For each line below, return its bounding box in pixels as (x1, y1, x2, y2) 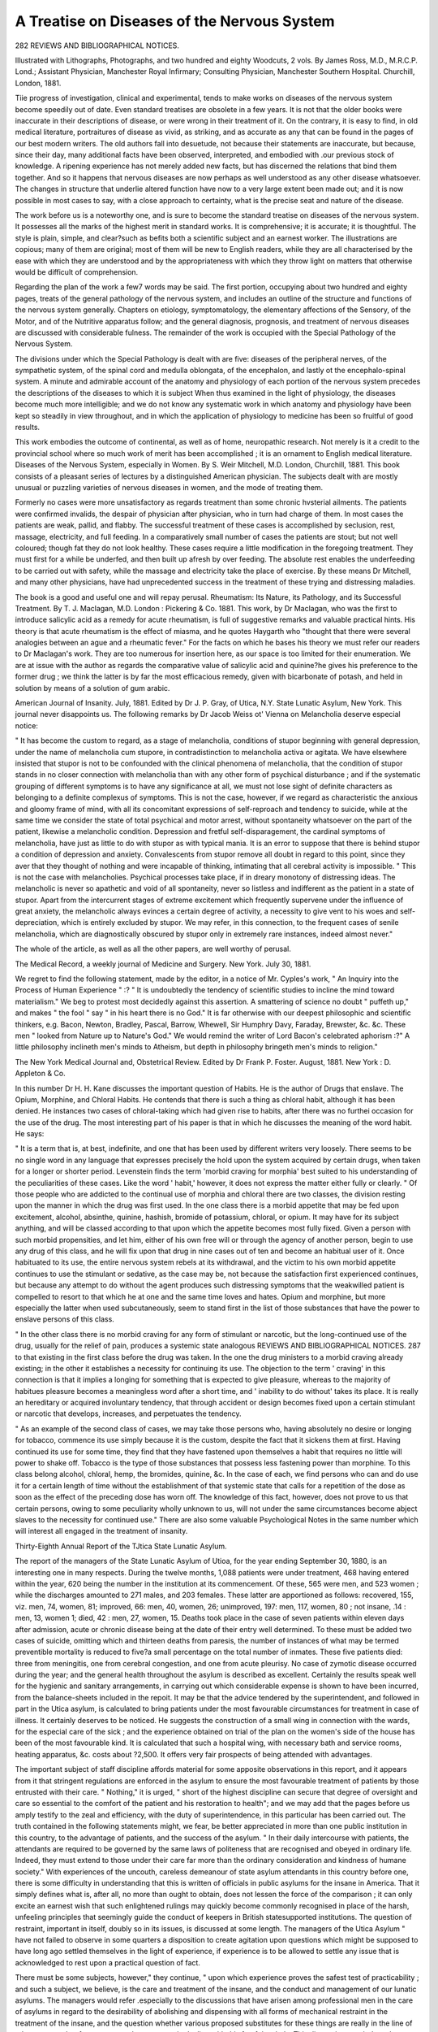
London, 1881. (15, 78, 62, 88)
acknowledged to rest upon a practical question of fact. (15, 1957, 200, 1967)
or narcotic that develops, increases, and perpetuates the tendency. (15, 1409, 243, 1418)
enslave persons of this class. (15, 1314, 115, 1324)
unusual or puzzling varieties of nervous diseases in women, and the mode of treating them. (15, 483, 324, 492)
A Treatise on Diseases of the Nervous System (15, 12, 336, 30)
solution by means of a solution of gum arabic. (15, 683, 170, 693)
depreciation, (15, 918, 60, 927)
